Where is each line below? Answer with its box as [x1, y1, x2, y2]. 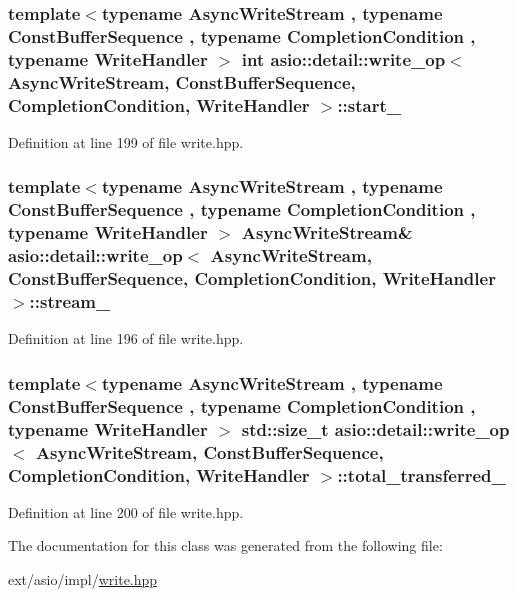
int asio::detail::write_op [241, 46, 446, 71]
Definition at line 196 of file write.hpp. [8, 328, 244, 349]
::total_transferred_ [337, 462, 506, 487]
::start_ [337, 92, 402, 117]
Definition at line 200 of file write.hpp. [8, 501, 244, 522]
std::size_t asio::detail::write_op [241, 416, 510, 441]
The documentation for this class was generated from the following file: [8, 535, 443, 556]
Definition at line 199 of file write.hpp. [8, 131, 244, 152]
